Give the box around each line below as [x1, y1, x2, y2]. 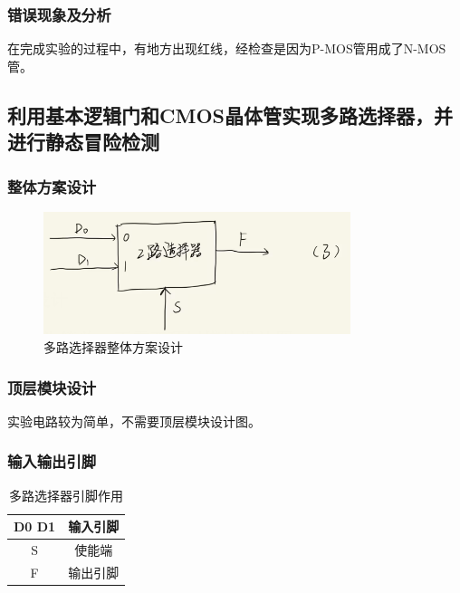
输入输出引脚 [7, 450, 97, 473]
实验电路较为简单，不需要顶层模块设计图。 [7, 411, 261, 430]
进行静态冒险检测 [7, 128, 159, 156]
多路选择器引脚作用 [9, 485, 124, 504]
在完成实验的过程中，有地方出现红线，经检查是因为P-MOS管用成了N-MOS [7, 39, 446, 58]
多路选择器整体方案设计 [43, 338, 183, 357]
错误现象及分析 [7, 3, 111, 25]
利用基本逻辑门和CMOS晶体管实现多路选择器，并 [7, 100, 453, 129]
